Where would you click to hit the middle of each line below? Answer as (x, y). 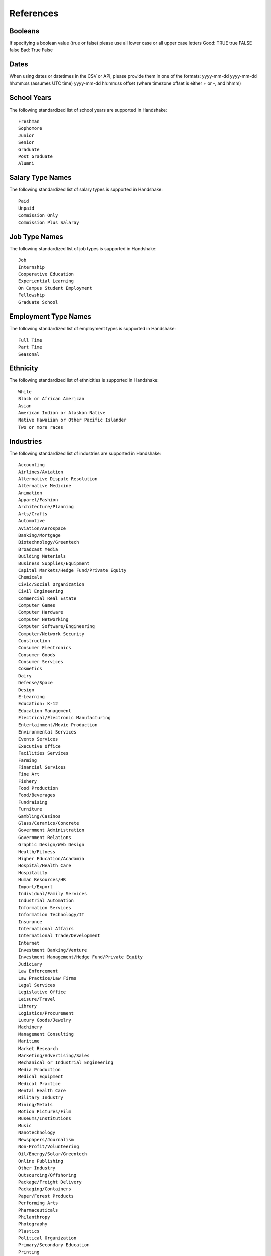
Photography (33, 1224)
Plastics (29, 1231)
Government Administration (51, 830)
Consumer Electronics (45, 648)
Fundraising (33, 802)
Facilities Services (43, 753)
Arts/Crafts (33, 514)
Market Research (38, 1048)
